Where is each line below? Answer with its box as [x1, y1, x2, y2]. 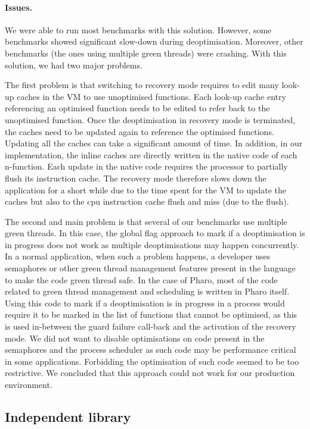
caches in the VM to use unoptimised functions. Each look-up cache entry [17, 90, 286, 102]
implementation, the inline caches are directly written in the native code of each [5, 148, 297, 161]
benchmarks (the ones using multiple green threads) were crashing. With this [5, 46, 287, 59]
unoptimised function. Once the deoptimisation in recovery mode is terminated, [5, 113, 296, 126]
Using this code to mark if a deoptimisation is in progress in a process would [5, 296, 285, 309]
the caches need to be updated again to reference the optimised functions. [5, 125, 274, 137]
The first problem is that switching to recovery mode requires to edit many [5, 79, 279, 91]
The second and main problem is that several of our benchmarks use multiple [5, 215, 287, 227]
